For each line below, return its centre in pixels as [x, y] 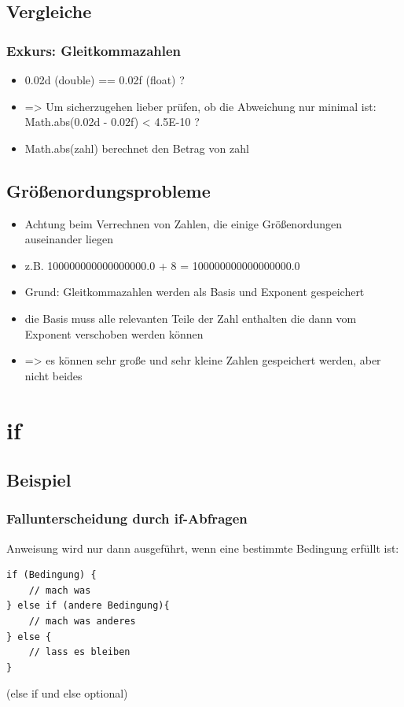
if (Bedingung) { [51, 575]
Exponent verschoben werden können [114, 333]
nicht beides [53, 375]
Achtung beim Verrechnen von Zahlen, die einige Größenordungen [183, 223]
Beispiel [39, 480]
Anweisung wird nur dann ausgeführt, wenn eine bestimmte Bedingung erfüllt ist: [203, 548]
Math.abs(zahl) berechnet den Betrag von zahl [137, 148]
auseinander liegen [69, 239]
